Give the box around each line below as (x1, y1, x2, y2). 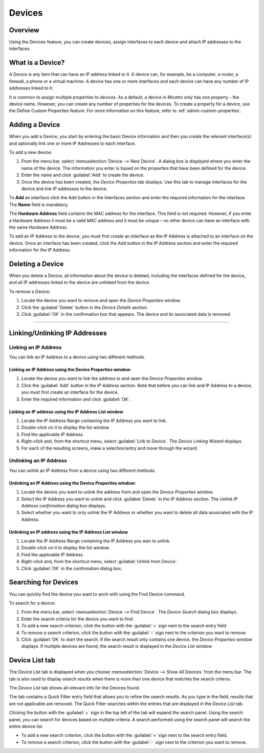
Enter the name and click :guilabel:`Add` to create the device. (21, 172, 144, 178)
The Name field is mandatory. (9, 201, 69, 208)
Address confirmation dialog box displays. (21, 502, 107, 509)
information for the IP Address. (9, 247, 71, 253)
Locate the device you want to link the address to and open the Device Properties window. (21, 376, 203, 381)
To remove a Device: (9, 288, 51, 294)
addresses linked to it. (9, 85, 54, 91)
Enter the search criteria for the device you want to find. (21, 616, 134, 622)
